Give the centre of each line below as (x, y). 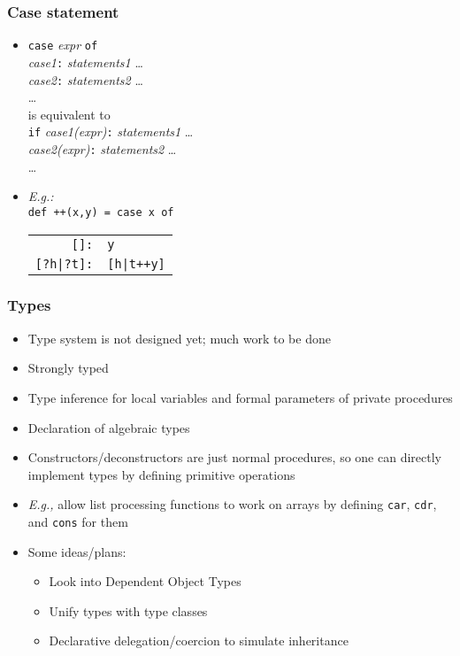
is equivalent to (69, 114)
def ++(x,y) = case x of (101, 212)
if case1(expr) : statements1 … (111, 131)
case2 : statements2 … (85, 79)
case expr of (63, 45)
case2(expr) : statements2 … (102, 149)
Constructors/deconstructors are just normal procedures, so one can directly (234, 457)
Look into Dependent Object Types (145, 581)
